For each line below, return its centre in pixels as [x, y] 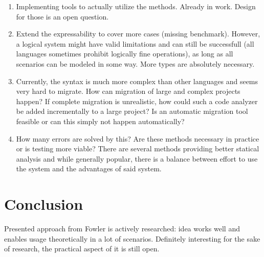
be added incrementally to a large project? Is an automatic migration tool [132, 111]
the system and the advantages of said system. [89, 169]
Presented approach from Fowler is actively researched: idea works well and [122, 229]
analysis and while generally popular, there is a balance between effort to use [137, 158]
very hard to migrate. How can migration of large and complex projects [128, 91]
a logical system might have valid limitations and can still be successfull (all [135, 43]
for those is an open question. [62, 16]
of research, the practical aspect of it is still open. [82, 249]
